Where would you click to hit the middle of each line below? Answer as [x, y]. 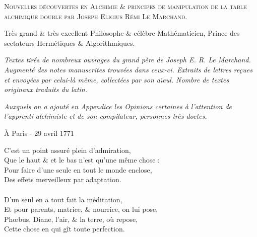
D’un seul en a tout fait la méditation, [63, 199]
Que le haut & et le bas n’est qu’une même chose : [82, 160]
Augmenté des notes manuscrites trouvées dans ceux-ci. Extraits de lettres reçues [128, 69]
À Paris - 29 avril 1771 [39, 133]
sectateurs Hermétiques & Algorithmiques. [70, 43]
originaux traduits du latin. [46, 89]
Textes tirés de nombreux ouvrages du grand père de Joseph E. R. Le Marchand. [127, 60]
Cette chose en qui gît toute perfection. [65, 229]
